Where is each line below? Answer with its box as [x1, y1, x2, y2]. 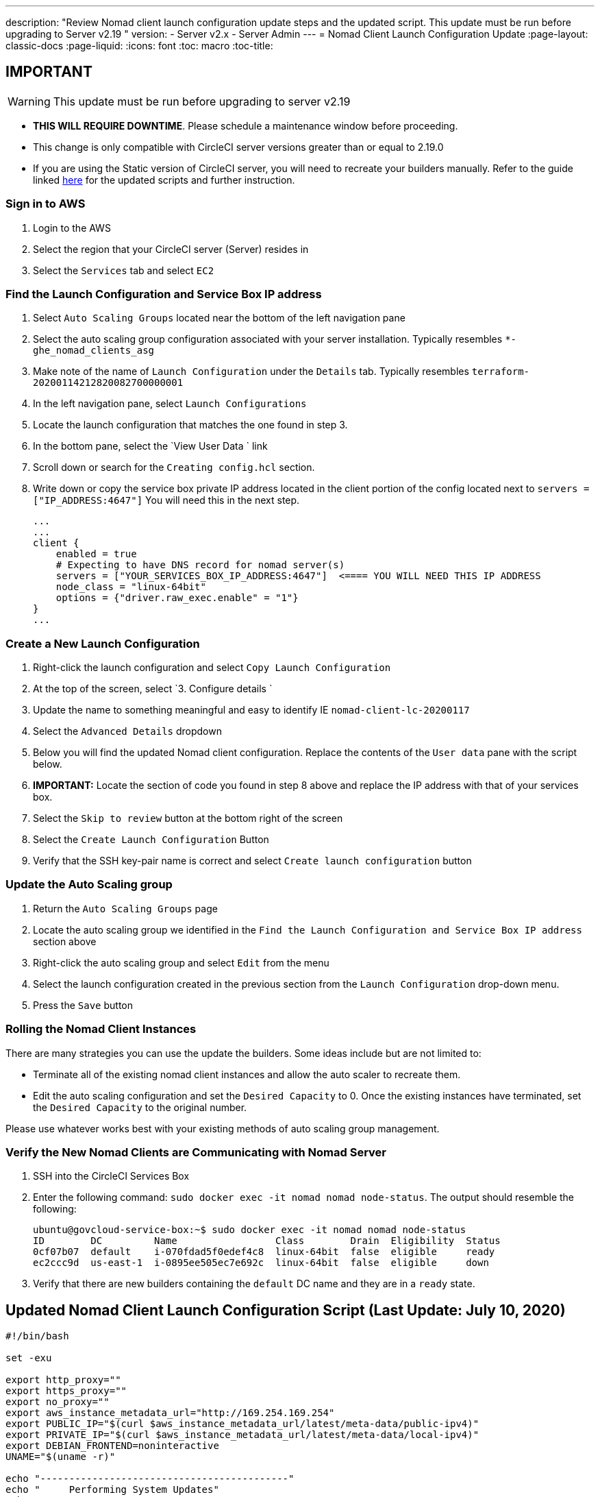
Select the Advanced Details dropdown [33, 725, 222, 738]
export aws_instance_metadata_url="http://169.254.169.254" [5, 1407, 335, 1419]
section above [33, 935, 97, 947]
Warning [8, 94, 51, 108]
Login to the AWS [33, 221, 111, 234]
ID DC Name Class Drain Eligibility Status [33, 1235, 501, 1247]
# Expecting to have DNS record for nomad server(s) [55, 559, 345, 571]
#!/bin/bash [5, 1330, 69, 1342]
